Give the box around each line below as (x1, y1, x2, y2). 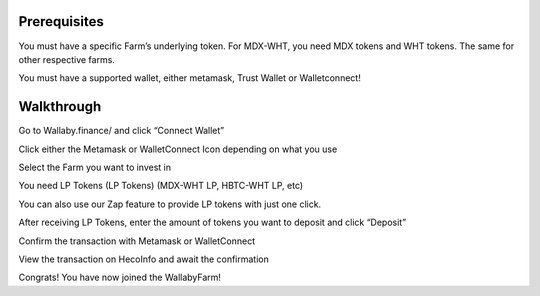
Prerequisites (18, 13, 104, 30)
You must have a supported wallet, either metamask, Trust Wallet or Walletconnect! (18, 72, 362, 84)
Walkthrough (18, 98, 102, 115)
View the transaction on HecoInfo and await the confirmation (18, 253, 269, 265)
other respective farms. (18, 53, 115, 65)
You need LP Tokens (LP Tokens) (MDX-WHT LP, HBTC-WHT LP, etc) (18, 180, 304, 192)
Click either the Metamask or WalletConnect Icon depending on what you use (18, 143, 338, 155)
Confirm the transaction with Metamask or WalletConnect (18, 235, 255, 247)
